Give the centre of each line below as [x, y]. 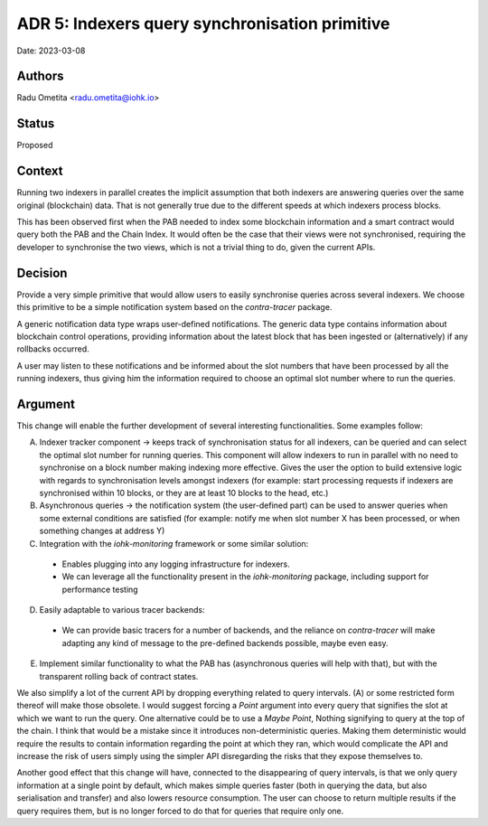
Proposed [35, 145]
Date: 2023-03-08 [51, 51]
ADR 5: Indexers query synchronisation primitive [203, 23]
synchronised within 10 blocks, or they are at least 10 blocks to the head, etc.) [184, 493]
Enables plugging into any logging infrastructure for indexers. [176, 564]
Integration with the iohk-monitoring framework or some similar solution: [174, 543]
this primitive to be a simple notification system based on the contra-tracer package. [174, 307]
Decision [42, 272]
